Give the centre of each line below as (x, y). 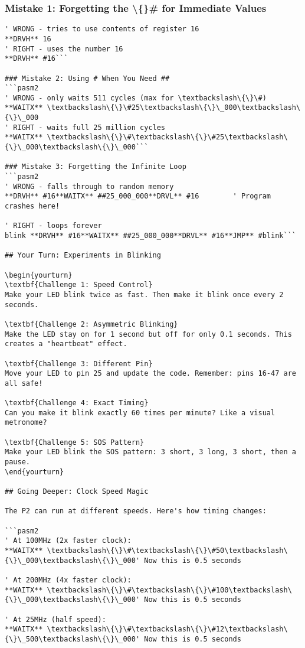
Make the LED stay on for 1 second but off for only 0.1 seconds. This (148, 334)
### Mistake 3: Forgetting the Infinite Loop (96, 167)
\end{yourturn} (35, 472)
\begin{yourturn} (39, 275)
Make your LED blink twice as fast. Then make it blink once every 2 (144, 294)
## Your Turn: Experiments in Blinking (83, 255)
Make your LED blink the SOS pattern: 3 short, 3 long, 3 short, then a (150, 452)
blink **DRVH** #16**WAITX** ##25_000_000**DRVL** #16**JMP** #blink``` (150, 236)
